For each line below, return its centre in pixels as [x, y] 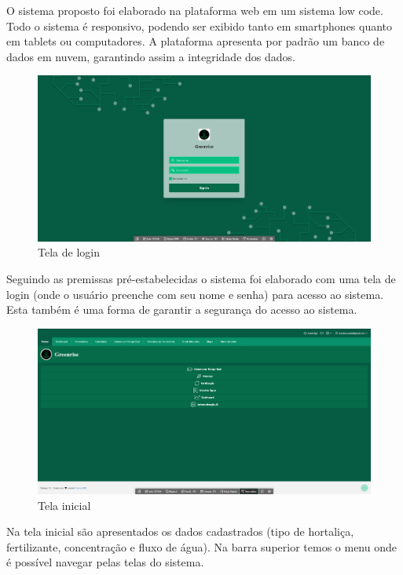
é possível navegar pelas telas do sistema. [105, 562]
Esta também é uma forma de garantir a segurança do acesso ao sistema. [182, 309]
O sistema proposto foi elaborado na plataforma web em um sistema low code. [195, 10]
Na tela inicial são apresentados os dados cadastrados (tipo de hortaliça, [180, 531]
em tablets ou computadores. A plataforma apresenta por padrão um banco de [196, 41]
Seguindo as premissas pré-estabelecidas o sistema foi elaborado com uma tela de [201, 278]
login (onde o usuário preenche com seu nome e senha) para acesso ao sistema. [195, 294]
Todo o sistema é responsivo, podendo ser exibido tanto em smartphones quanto [200, 25]
